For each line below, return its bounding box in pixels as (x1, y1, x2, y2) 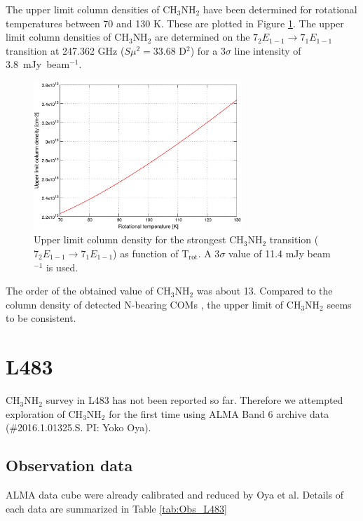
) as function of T (113, 246, 189, 261)
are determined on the (154, 29, 250, 44)
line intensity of (234, 43, 301, 57)
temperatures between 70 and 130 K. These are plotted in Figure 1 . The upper (6, 15, 344, 30)
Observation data (6, 454, 133, 476)
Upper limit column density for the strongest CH (34, 232, 244, 247)
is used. (46, 259, 78, 274)
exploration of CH (6, 406, 83, 421)
